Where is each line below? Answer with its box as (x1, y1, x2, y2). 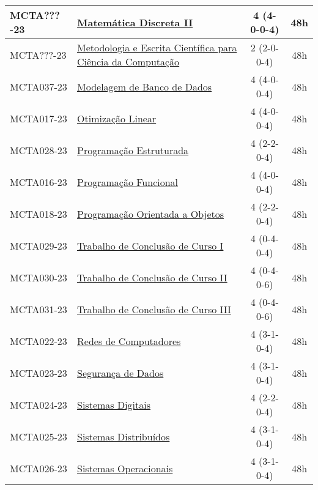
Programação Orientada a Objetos (77, 206, 224, 221)
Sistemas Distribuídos (77, 429, 170, 444)
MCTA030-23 (10, 270, 67, 284)
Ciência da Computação (77, 54, 180, 69)
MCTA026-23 (10, 461, 67, 475)
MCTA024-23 (10, 397, 67, 412)
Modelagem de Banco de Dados (77, 79, 212, 94)
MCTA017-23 (10, 111, 67, 125)
